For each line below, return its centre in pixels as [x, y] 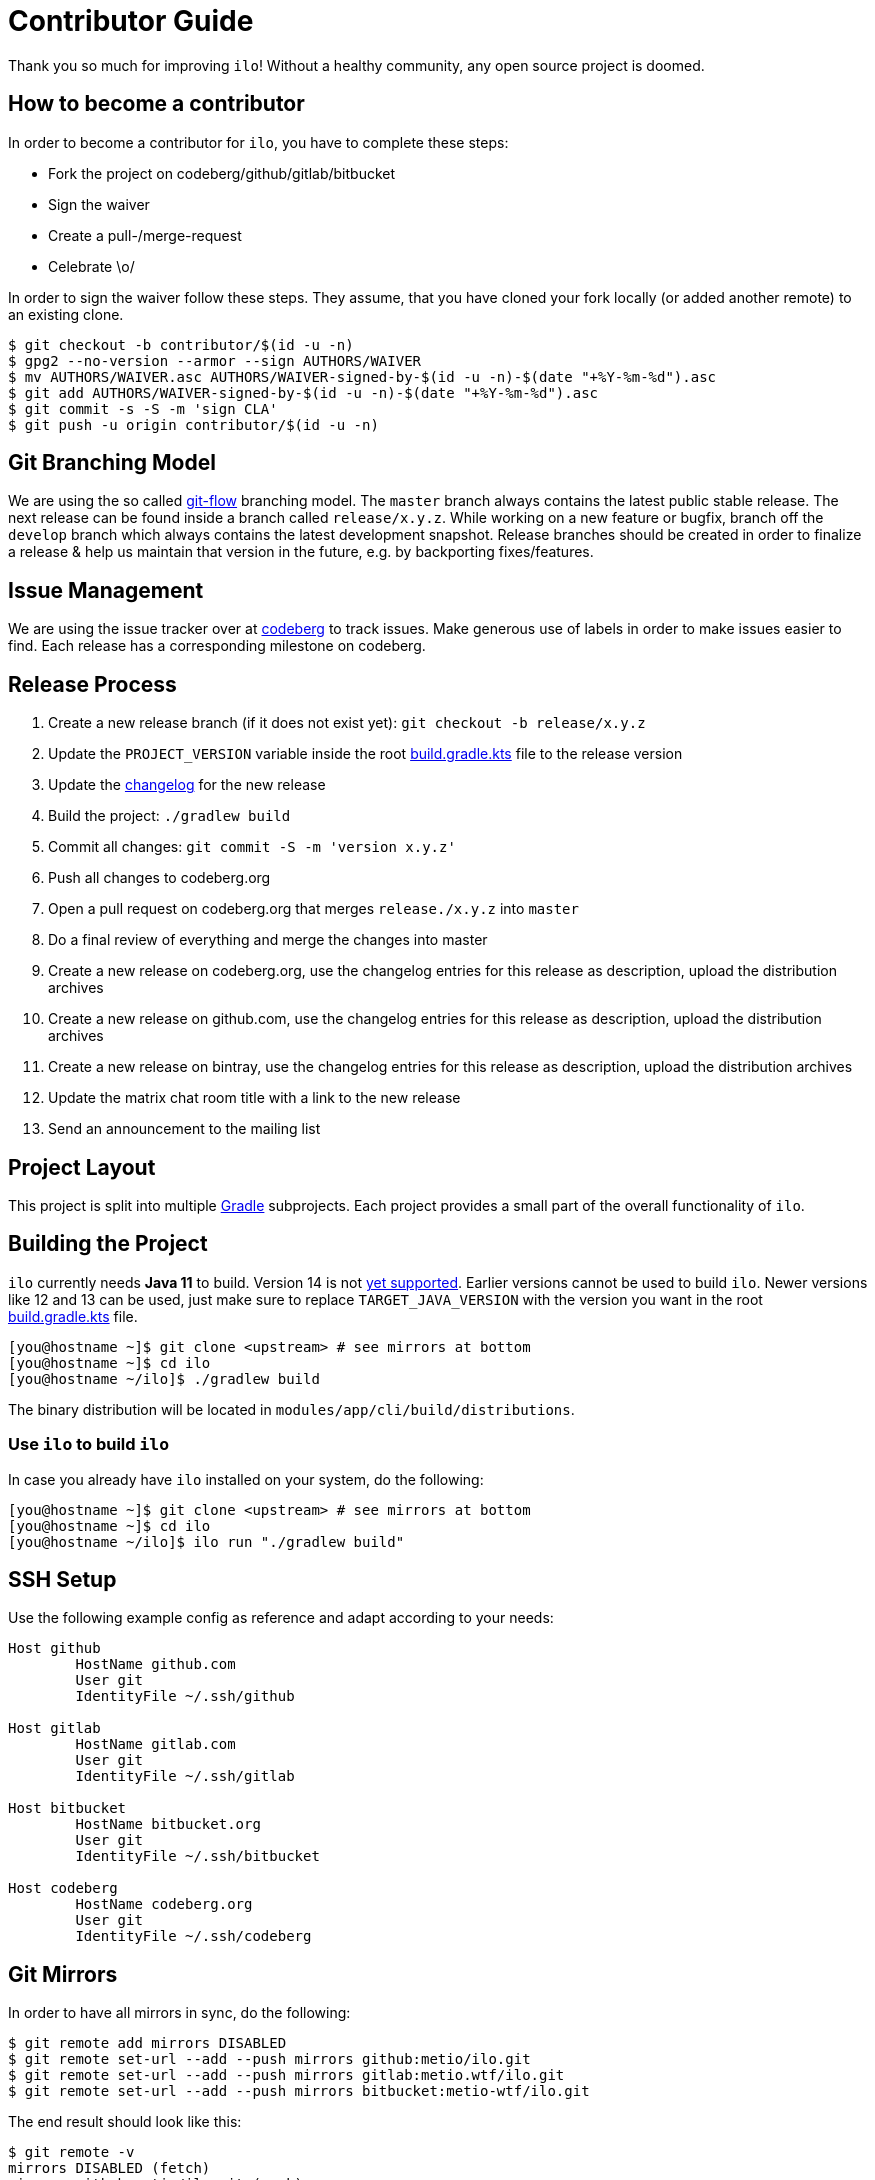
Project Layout [82, 1167]
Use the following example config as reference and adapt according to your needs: [281, 1618]
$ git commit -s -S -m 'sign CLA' [143, 408]
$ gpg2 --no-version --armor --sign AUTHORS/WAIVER [215, 360]
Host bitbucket [67, 1808]
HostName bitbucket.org [168, 1824]
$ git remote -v [71, 2152]
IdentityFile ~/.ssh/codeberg [193, 1936]
